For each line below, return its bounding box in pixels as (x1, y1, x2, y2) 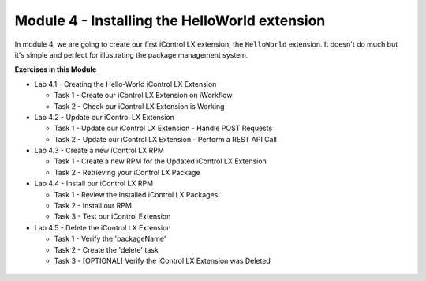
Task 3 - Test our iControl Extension (54, 212, 171, 221)
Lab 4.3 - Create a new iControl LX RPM (34, 146, 165, 155)
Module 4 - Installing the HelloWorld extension (14, 12, 326, 29)
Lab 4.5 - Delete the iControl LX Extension (34, 223, 171, 232)
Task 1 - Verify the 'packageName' (54, 234, 166, 244)
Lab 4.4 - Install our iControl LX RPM (34, 178, 154, 189)
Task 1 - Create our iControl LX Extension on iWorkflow (54, 91, 233, 100)
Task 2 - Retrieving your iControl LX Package (54, 167, 200, 177)
